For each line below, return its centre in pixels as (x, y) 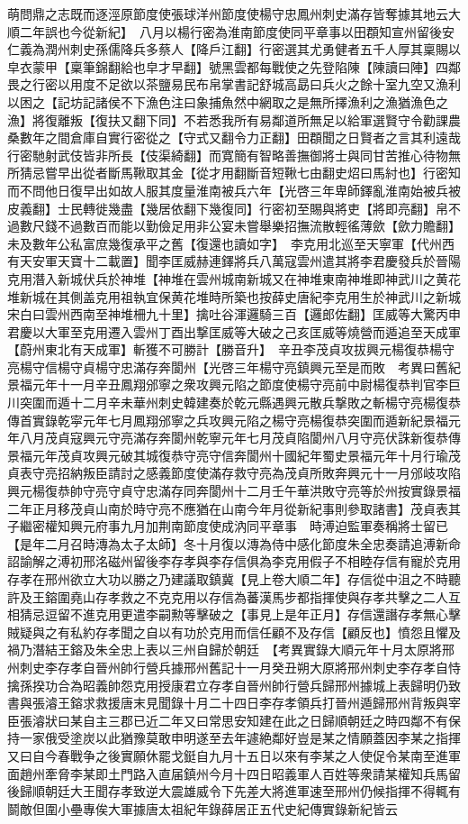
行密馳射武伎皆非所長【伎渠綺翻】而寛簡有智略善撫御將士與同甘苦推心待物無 (234, 155)
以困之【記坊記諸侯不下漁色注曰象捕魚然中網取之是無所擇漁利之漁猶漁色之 (228, 101)
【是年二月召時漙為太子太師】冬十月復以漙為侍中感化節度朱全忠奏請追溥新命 (234, 543)
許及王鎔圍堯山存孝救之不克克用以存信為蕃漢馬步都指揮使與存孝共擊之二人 (228, 596)
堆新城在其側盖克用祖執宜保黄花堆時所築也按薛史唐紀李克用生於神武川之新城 (234, 296)
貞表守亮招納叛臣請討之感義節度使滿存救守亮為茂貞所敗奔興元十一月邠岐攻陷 (234, 473)
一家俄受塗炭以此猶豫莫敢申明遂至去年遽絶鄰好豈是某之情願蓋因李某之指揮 (240, 738)
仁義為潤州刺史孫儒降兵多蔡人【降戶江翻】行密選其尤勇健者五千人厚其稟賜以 (234, 49)
